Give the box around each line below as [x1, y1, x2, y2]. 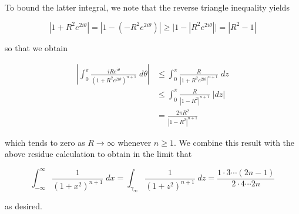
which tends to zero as [5, 136, 85, 148]
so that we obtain [5, 41, 68, 53]
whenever [117, 136, 152, 148]
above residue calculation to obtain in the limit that [5, 148, 192, 160]
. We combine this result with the [173, 136, 295, 148]
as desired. [5, 200, 42, 212]
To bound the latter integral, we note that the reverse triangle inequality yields [5, 1, 290, 13]
